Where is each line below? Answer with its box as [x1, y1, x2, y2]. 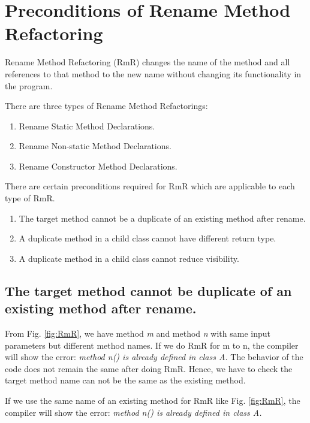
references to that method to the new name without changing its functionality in [5, 67, 302, 80]
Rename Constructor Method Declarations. [19, 159, 177, 172]
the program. [5, 79, 53, 92]
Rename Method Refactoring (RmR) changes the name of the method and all [5, 56, 290, 68]
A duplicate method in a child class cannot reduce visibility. [19, 252, 239, 264]
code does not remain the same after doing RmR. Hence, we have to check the [5, 362, 293, 374]
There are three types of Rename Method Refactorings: [5, 99, 208, 112]
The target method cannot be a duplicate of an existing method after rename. [19, 211, 306, 224]
